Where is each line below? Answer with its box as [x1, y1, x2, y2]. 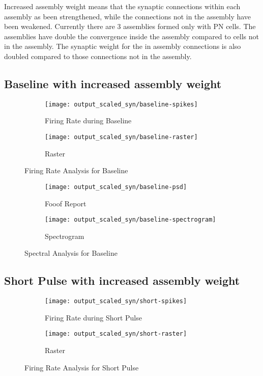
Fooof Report [45, 198, 86, 208]
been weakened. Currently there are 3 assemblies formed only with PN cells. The [4, 21, 256, 32]
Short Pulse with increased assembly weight [4, 273, 240, 288]
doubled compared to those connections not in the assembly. [4, 50, 192, 61]
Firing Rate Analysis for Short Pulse [24, 362, 139, 372]
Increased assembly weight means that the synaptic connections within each [4, 1, 241, 11]
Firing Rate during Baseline [45, 115, 132, 126]
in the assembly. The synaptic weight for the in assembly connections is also [4, 41, 241, 51]
